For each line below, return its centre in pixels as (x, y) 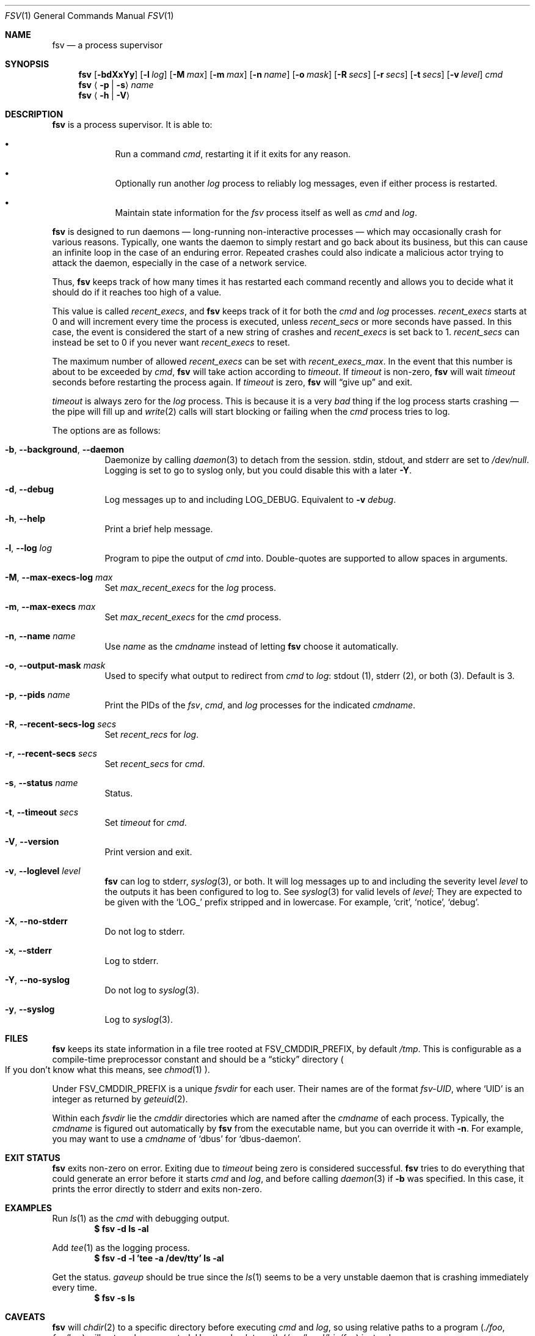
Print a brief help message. (159, 529)
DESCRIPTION (34, 114)
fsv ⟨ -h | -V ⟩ (104, 95)
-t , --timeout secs (42, 812)
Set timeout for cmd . (146, 822)
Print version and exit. (148, 852)
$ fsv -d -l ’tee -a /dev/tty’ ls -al (159, 1258)
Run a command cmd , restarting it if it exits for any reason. (233, 154)
